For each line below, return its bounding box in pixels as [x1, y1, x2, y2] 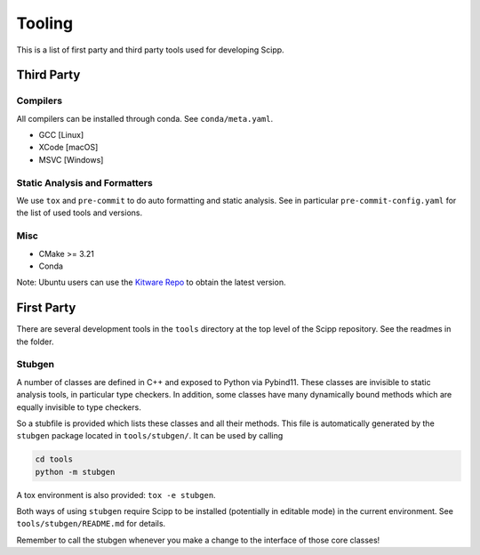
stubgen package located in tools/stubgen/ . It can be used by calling [16, 430, 284, 441]
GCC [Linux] [38, 130, 84, 141]
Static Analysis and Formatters [16, 176, 153, 189]
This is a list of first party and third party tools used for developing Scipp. [16, 44, 284, 55]
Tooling [16, 13, 74, 33]
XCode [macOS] [38, 142, 99, 153]
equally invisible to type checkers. [16, 401, 141, 413]
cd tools [35, 454, 74, 464]
